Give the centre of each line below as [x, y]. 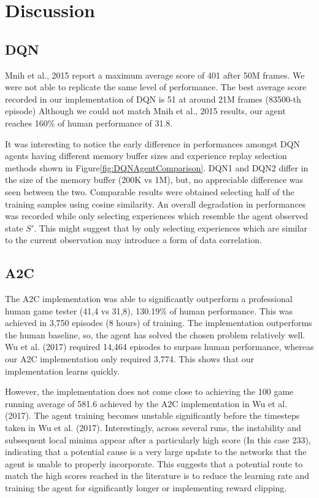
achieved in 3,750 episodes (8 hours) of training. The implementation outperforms [159, 323]
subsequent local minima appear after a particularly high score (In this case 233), [158, 439]
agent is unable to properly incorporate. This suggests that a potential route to [154, 463]
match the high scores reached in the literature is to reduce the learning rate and [157, 476]
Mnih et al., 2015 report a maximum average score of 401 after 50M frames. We [155, 75]
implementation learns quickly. [62, 371]
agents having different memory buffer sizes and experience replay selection [146, 156]
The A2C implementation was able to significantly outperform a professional [149, 299]
